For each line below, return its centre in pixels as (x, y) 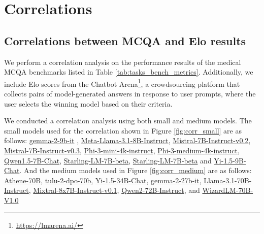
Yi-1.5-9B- (230, 160)
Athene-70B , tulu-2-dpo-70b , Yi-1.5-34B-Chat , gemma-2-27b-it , (103, 180)
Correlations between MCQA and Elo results (125, 40)
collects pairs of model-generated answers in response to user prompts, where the (130, 94)
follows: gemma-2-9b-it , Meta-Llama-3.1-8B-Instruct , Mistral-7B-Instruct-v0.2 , (127, 140)
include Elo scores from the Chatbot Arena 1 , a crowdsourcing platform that (122, 83)
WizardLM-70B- (228, 190)
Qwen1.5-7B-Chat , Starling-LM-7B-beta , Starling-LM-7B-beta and (108, 160)
